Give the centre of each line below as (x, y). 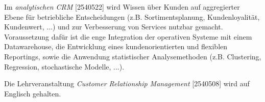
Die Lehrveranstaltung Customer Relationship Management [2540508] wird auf (127, 83)
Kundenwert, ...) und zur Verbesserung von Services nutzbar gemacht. (114, 27)
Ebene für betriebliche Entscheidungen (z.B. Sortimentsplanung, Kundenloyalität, (132, 16)
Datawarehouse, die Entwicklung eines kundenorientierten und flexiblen (116, 46)
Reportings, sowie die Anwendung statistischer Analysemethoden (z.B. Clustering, (133, 56)
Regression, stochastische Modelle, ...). (64, 66)
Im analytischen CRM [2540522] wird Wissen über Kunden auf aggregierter (122, 7)
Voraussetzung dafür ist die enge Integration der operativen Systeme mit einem (128, 36)
